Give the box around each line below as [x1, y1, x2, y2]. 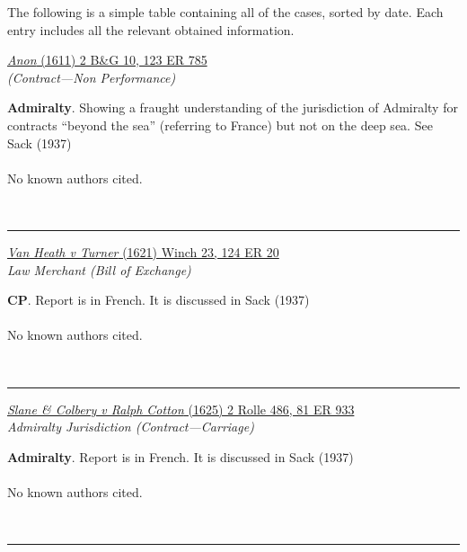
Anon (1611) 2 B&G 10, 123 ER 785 [7, 50, 207, 69]
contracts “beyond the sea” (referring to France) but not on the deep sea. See [7, 115, 433, 134]
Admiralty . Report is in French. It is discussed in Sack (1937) [7, 447, 354, 466]
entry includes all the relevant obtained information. [7, 20, 295, 39]
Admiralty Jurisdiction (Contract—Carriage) [7, 417, 254, 436]
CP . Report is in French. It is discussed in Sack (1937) [7, 290, 310, 309]
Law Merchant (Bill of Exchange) [7, 260, 191, 279]
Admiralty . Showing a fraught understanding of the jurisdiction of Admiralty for [7, 98, 458, 117]
